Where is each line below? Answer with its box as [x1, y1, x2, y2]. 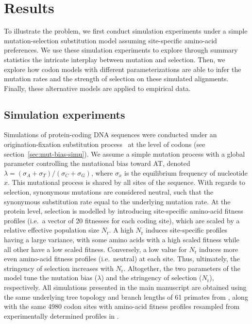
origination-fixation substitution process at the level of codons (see [4, 139, 205, 149]
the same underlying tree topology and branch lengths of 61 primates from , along [4, 291, 248, 302]
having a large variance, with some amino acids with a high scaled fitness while [4, 234, 239, 245]
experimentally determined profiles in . [4, 310, 119, 321]
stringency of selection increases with [4, 263, 114, 273]
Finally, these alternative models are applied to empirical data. [4, 83, 191, 93]
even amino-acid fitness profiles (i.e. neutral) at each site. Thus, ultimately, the [4, 253, 240, 264]
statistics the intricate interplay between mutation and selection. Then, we [4, 54, 225, 64]
